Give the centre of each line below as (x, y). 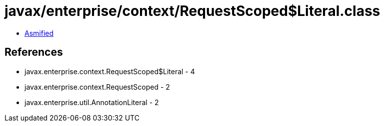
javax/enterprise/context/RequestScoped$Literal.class (192, 11)
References (34, 52)
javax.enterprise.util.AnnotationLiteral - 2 (92, 102)
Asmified (39, 33)
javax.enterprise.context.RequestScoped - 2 (97, 87)
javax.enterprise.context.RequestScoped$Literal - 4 (110, 71)
